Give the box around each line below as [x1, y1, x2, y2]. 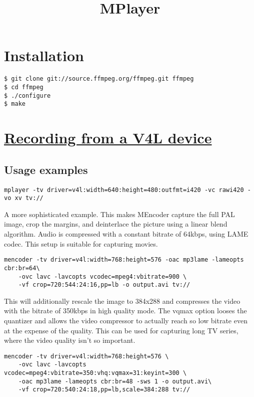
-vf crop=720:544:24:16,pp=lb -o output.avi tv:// [18, 281, 190, 289]
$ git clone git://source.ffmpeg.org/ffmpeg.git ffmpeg [4, 75, 194, 83]
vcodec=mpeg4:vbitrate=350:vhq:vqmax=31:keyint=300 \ [4, 369, 187, 377]
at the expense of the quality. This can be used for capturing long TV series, [4, 325, 238, 335]
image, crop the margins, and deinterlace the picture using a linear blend [4, 219, 227, 229]
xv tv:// [14, 194, 43, 202]
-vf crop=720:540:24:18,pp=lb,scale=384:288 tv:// [18, 386, 190, 393]
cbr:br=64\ [4, 264, 40, 272]
